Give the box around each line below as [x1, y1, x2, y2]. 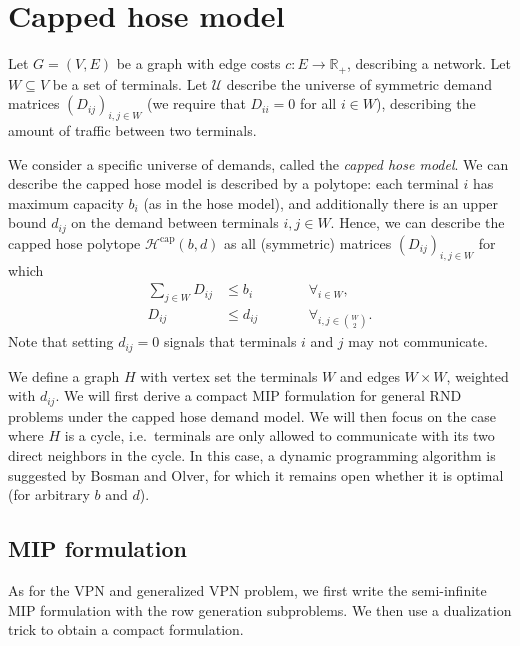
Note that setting [8, 331, 114, 352]
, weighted [446, 365, 509, 386]
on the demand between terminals [71, 212, 279, 233]
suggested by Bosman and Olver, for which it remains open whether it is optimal [8, 464, 504, 485]
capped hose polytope [8, 232, 141, 253]
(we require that [146, 93, 246, 114]
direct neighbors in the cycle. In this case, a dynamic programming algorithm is [8, 444, 496, 465]
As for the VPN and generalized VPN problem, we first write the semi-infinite [8, 579, 487, 600]
